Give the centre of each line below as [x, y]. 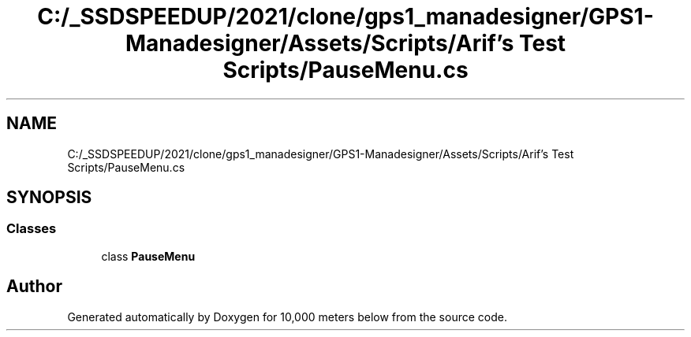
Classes [32, 229]
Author [34, 287]
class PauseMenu [148, 256]
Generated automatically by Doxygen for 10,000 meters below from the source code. [287, 317]
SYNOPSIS [49, 198]
